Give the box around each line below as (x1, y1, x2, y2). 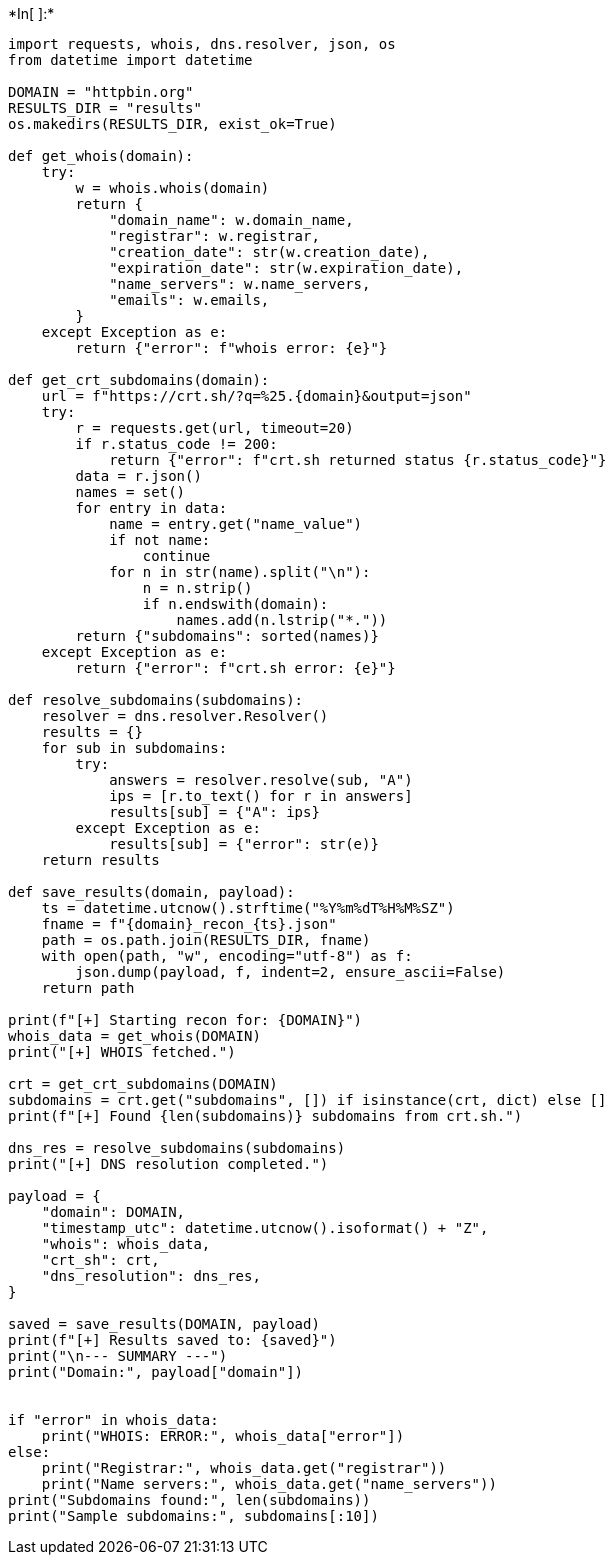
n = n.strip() (142, 580, 253, 596)
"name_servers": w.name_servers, (109, 276, 371, 292)
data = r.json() (75, 468, 202, 484)
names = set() (75, 484, 186, 500)
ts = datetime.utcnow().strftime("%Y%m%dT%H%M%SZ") (41, 900, 455, 916)
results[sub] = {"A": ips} (109, 804, 320, 820)
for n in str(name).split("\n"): (109, 564, 371, 580)
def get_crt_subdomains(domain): (8, 372, 270, 388)
